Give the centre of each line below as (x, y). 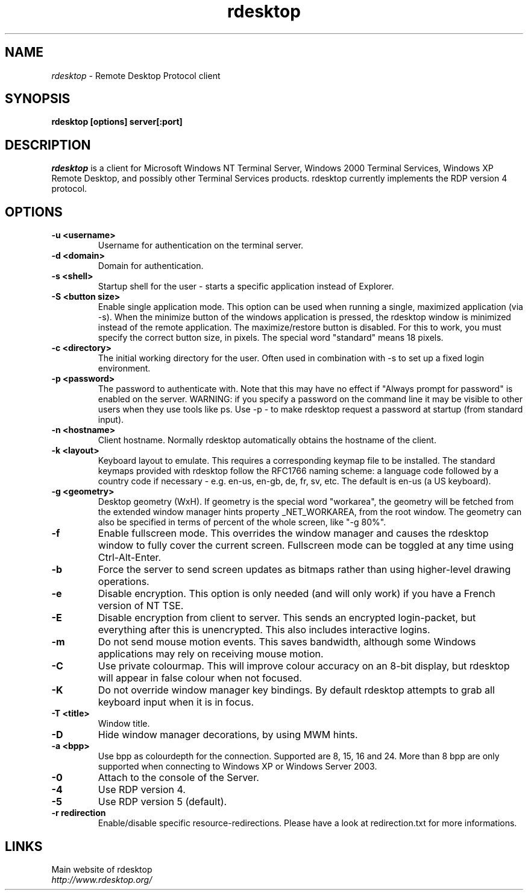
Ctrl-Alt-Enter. (130, 558)
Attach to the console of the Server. (178, 778)
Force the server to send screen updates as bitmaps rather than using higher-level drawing (304, 570)
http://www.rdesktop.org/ (102, 879)
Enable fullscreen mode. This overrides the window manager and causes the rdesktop (293, 533)
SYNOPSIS (38, 99)
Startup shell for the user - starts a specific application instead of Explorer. (246, 286)
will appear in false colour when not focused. (200, 678)
